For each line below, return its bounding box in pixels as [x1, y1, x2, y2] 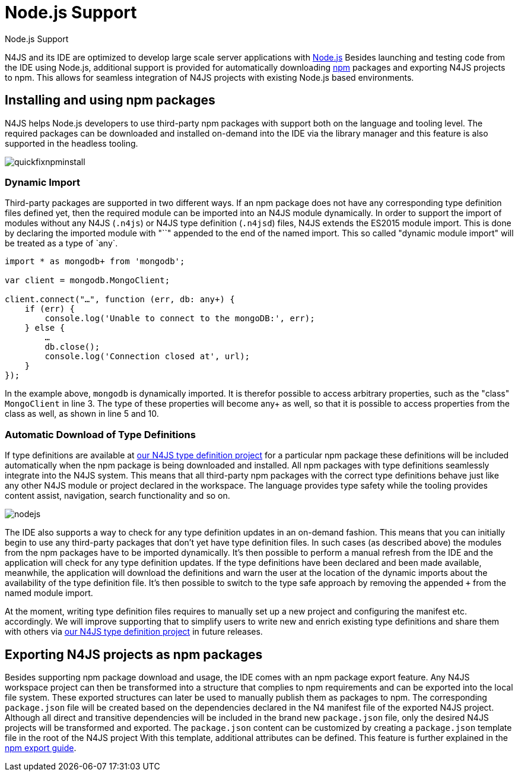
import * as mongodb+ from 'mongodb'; [5, 256, 185, 267]
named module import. [5, 588, 93, 598]
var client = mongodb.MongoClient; [5, 275, 170, 286]
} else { [24, 323, 65, 333]
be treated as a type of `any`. [5, 238, 118, 249]
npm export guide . [5, 742, 77, 753]
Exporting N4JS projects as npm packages [5, 647, 263, 662]
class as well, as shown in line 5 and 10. [5, 408, 159, 419]
